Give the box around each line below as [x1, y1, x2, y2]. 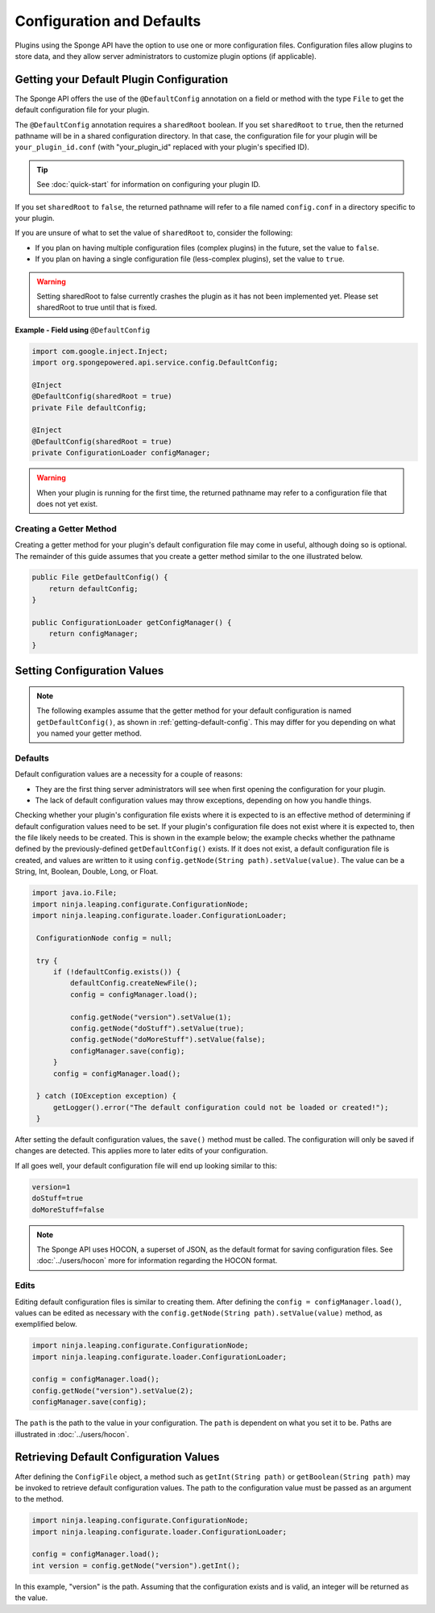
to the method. [14, 1494, 64, 1504]
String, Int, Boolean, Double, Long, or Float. [14, 867, 159, 877]
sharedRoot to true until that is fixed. [36, 302, 157, 312]
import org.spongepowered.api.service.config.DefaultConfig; [31, 358, 279, 367]
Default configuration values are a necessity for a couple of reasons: [14, 769, 243, 779]
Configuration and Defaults [14, 12, 201, 30]
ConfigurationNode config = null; [36, 933, 172, 943]
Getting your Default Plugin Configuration [14, 73, 229, 86]
